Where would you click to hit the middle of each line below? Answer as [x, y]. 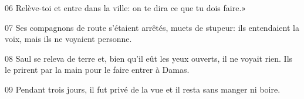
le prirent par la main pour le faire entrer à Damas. [97, 70]
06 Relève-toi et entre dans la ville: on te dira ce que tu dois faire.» [126, 8]
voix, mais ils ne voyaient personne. [68, 39]
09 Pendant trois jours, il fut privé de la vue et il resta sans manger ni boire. [143, 89]
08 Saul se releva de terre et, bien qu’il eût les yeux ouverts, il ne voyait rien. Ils [149, 58]
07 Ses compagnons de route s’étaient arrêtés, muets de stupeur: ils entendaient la [152, 27]
